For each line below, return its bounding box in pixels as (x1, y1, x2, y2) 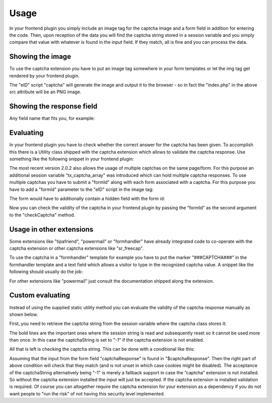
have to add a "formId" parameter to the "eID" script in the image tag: (9, 186, 154, 192)
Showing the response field (9, 102, 98, 111)
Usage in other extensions (9, 225, 94, 234)
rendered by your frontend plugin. (9, 73, 80, 79)
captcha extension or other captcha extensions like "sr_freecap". (9, 245, 144, 251)
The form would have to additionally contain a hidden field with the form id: (9, 195, 165, 201)
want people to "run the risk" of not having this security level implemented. (9, 390, 165, 396)
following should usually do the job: (9, 268, 83, 275)
